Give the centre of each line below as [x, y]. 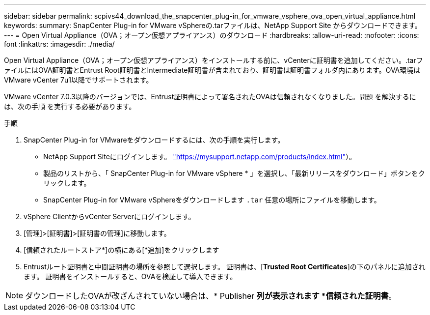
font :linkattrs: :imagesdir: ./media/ [59, 44]
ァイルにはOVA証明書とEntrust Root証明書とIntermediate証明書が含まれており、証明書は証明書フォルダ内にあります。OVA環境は [212, 70]
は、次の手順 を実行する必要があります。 [70, 106]
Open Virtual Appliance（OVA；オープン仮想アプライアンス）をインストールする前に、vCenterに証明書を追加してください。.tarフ [214, 60]
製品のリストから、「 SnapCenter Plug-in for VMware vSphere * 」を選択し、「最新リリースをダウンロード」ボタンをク [234, 173]
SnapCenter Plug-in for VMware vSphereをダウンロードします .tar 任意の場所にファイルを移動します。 [212, 200]
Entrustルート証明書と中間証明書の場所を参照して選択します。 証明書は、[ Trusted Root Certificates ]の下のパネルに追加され [225, 267]
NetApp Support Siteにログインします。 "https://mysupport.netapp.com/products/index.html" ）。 [200, 157]
